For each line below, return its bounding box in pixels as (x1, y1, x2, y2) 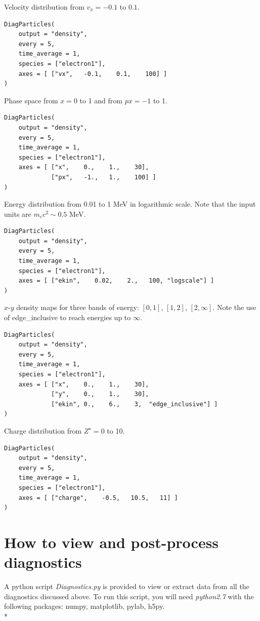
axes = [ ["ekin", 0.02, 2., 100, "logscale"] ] (18, 277, 214, 285)
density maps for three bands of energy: (16, 302, 139, 313)
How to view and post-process (4, 531, 219, 552)
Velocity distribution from (4, 2, 84, 12)
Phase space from (4, 95, 58, 105)
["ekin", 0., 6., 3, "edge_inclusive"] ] (51, 400, 218, 408)
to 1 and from (79, 95, 122, 105)
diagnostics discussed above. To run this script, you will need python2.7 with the (4, 591, 254, 601)
